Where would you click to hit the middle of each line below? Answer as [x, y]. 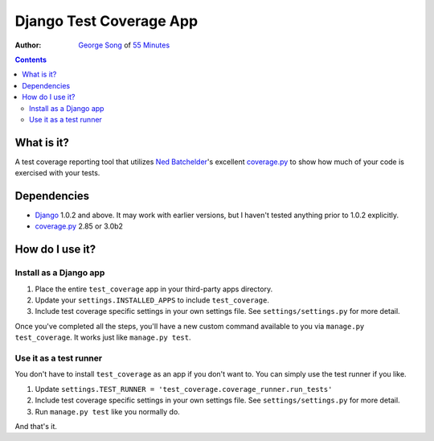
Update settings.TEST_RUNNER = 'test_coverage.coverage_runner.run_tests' [184, 389]
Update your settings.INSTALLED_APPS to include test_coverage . [152, 300]
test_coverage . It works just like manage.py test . [103, 337]
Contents [31, 60]
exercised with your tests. [57, 173]
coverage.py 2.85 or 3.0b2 [79, 226]
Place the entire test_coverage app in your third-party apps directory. [154, 289]
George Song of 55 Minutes [124, 45]
